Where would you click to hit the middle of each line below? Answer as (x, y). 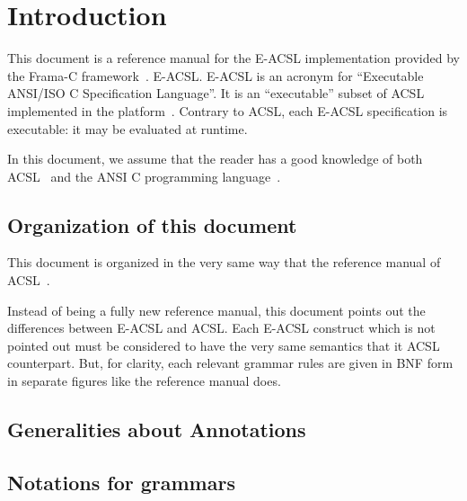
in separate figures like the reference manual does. (144, 381)
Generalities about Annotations (157, 429)
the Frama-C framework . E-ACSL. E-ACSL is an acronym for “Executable (216, 75)
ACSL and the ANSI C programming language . (144, 176)
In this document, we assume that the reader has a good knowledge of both (215, 159)
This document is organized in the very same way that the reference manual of (224, 262)
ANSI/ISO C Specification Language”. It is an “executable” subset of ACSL (216, 93)
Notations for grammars (121, 482)
